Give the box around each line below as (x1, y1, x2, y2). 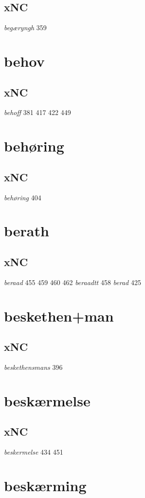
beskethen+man (4, 306, 114, 326)
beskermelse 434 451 (4, 447, 63, 457)
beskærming (4, 475, 87, 495)
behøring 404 (4, 192, 41, 202)
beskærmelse (4, 390, 91, 410)
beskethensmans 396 (4, 362, 63, 372)
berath (4, 221, 49, 241)
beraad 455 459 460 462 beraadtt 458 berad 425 (4, 277, 141, 287)
